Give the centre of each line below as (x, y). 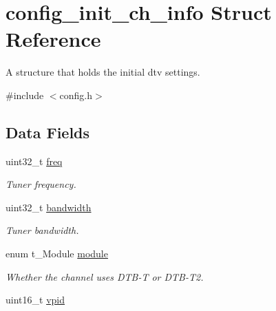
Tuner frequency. (41, 184)
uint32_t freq (34, 161)
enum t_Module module (57, 254)
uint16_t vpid (35, 300)
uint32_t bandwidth (49, 207)
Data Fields (48, 132)
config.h (76, 95)
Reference (53, 39)
